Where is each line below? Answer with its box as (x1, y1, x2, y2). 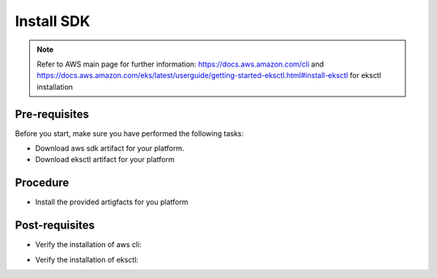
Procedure (15, 176, 70, 190)
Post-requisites (15, 219, 95, 233)
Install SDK (15, 12, 91, 30)
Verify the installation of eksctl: (35, 254, 139, 264)
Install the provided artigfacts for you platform (35, 197, 189, 207)
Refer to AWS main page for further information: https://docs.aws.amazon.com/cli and (36, 59, 325, 69)
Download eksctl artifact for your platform (35, 155, 175, 165)
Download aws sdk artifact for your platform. (35, 143, 185, 153)
